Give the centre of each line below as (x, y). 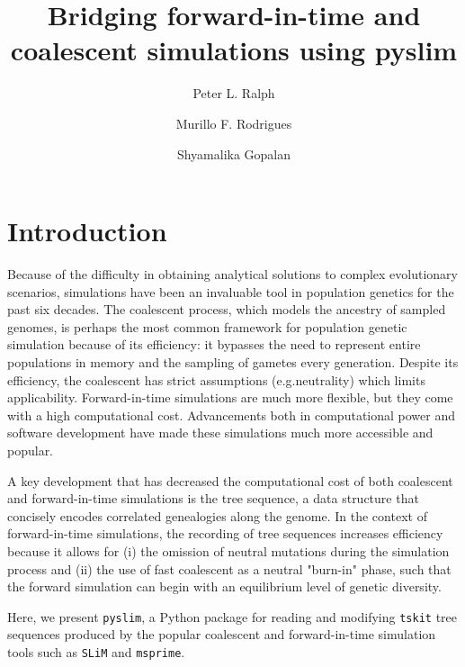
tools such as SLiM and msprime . (96, 651)
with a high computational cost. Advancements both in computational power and (231, 415)
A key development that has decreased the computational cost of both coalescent (230, 480)
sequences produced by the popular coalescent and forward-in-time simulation (222, 634)
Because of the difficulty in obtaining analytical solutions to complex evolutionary (232, 274)
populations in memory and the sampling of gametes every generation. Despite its (233, 362)
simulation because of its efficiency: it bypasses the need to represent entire (214, 344)
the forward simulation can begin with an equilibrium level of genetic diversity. (224, 586)
